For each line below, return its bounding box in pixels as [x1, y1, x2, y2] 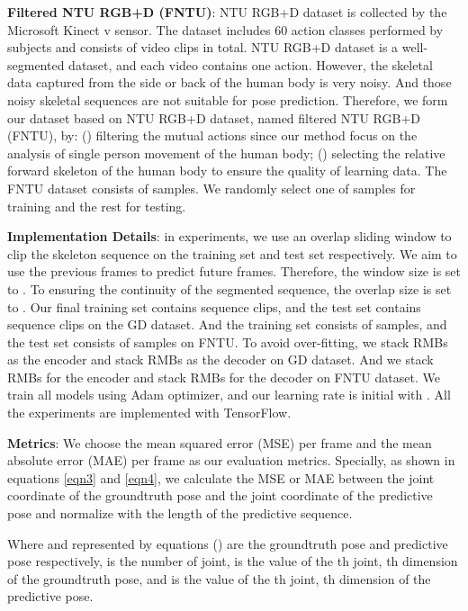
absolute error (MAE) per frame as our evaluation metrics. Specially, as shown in [7, 451, 455, 470]
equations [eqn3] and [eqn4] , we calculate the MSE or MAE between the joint [7, 468, 435, 487]
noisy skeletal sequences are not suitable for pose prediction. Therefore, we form [7, 90, 448, 109]
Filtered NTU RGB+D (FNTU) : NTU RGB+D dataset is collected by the [7, 3, 447, 21]
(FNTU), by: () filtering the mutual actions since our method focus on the [7, 126, 418, 145]
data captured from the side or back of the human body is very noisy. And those [7, 73, 452, 92]
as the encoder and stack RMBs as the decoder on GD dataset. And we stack [7, 350, 434, 369]
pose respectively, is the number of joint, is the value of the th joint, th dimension [7, 552, 458, 571]
